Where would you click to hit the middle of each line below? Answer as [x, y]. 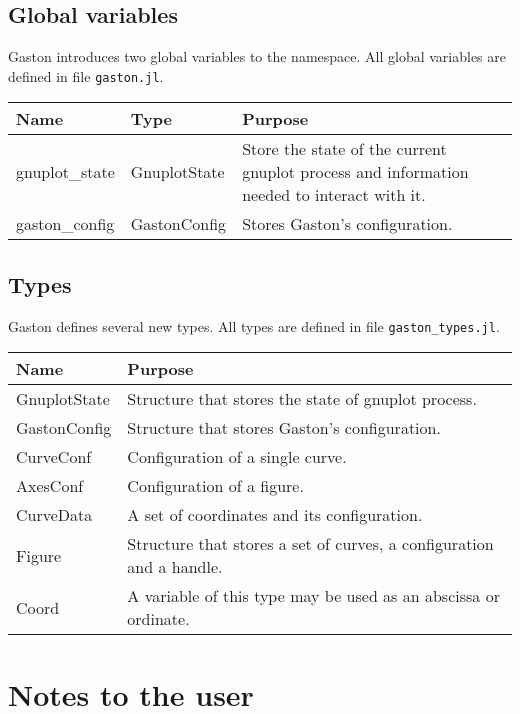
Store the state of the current [344, 149]
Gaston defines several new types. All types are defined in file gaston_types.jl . [254, 325]
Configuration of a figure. [215, 486]
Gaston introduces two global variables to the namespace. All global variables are [257, 56]
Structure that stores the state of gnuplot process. [302, 399]
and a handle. [175, 567]
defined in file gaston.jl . [86, 75]
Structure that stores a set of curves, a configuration [310, 544]
